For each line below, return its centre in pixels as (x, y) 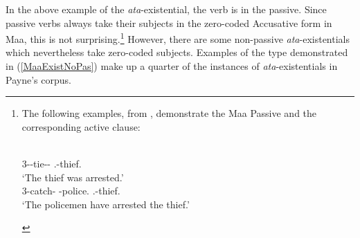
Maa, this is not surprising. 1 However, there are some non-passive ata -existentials (178, 38)
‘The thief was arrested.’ (73, 177)
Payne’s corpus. (38, 79)
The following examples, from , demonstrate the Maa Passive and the (169, 113)
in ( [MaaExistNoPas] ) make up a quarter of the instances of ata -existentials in (172, 66)
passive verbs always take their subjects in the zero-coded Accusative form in (169, 22)
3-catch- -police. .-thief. (71, 191)
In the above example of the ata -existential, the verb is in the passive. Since (166, 9)
